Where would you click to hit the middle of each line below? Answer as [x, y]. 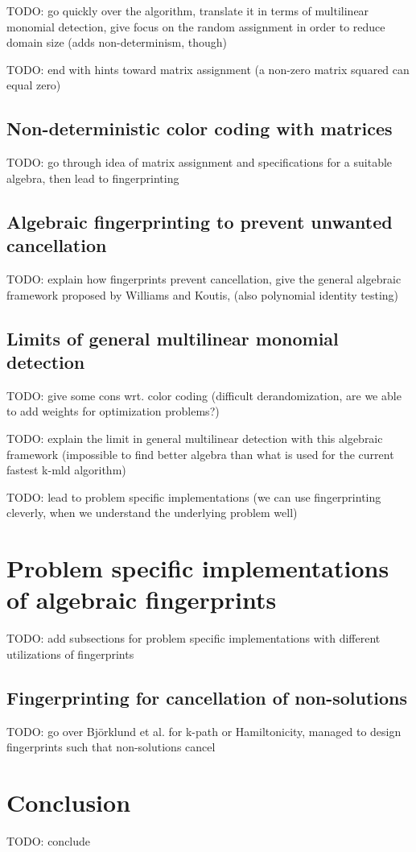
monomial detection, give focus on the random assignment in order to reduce [196, 26]
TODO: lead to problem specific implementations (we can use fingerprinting [194, 496]
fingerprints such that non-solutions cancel [111, 747]
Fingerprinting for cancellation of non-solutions [207, 697]
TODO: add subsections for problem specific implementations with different [194, 638]
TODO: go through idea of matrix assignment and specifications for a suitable [200, 162]
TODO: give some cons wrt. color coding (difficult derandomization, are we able [204, 395]
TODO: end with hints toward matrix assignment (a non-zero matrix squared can [208, 69]
